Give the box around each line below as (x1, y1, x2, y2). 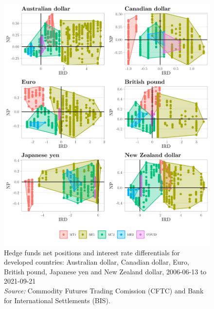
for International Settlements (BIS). (4, 295, 110, 305)
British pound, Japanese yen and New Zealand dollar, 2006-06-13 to (4, 266, 207, 276)
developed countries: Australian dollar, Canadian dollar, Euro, (4, 257, 189, 267)
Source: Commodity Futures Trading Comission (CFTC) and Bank (4, 286, 204, 296)
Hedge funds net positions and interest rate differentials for (4, 247, 180, 257)
